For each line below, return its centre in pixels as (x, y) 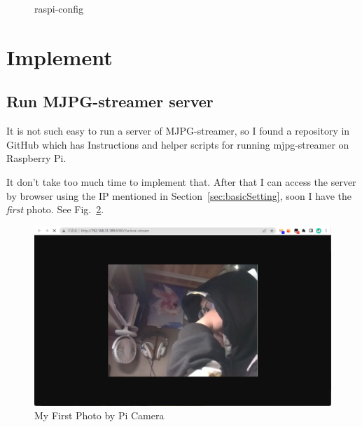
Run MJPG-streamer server (110, 101)
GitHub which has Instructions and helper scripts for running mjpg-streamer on (178, 144)
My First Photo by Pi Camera (99, 415)
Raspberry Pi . (36, 158)
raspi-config (59, 8)
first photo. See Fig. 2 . (55, 209)
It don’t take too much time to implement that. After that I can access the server (181, 181)
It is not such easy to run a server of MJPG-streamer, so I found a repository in (178, 131)
